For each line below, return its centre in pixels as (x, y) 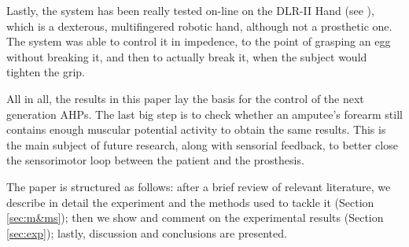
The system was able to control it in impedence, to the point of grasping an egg (199, 41)
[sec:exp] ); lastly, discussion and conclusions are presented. (147, 232)
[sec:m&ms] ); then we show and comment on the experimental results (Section (195, 218)
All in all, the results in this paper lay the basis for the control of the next (185, 98)
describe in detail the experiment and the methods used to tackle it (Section (190, 202)
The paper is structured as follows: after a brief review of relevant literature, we (199, 186)
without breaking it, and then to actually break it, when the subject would (187, 56)
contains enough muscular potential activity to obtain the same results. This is (196, 129)
